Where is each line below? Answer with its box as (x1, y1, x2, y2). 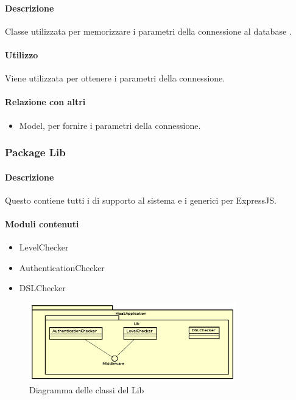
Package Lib (5, 145, 66, 160)
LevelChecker (19, 241, 69, 253)
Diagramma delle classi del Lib (29, 384, 144, 396)
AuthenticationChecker (19, 261, 105, 274)
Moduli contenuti (5, 218, 79, 230)
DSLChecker (19, 281, 66, 294)
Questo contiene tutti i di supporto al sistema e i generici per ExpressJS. (5, 193, 277, 206)
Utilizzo (5, 48, 38, 61)
